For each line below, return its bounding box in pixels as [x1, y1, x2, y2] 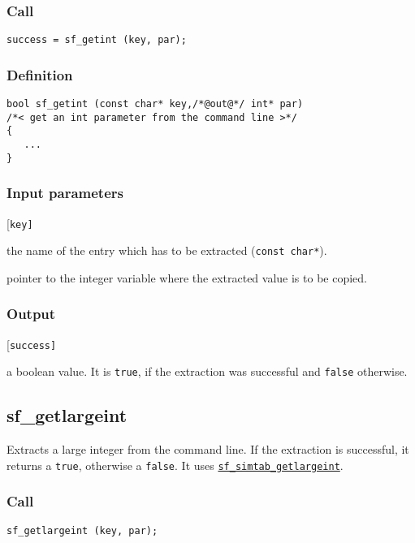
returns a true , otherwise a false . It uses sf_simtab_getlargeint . [6, 456, 344, 473]
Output [6, 304, 56, 324]
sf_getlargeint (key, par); [6, 524, 158, 537]
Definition [6, 64, 73, 84]
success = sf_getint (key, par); [6, 34, 187, 46]
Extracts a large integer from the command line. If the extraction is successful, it [6, 441, 409, 458]
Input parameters [6, 183, 123, 203]
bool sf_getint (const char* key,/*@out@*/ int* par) [6, 98, 304, 110]
